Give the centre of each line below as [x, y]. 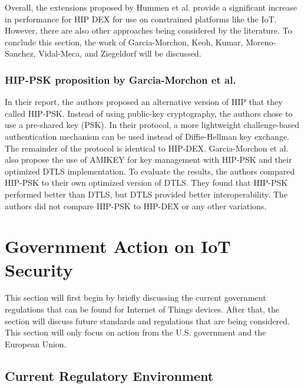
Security [39, 269]
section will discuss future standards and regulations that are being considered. [147, 320]
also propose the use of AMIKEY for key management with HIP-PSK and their [148, 160]
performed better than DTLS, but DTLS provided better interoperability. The [146, 194]
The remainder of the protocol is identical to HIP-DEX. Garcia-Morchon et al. [147, 148]
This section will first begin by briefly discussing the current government [136, 297]
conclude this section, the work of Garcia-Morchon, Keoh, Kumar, [124, 42]
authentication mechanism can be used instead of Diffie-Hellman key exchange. [147, 136]
